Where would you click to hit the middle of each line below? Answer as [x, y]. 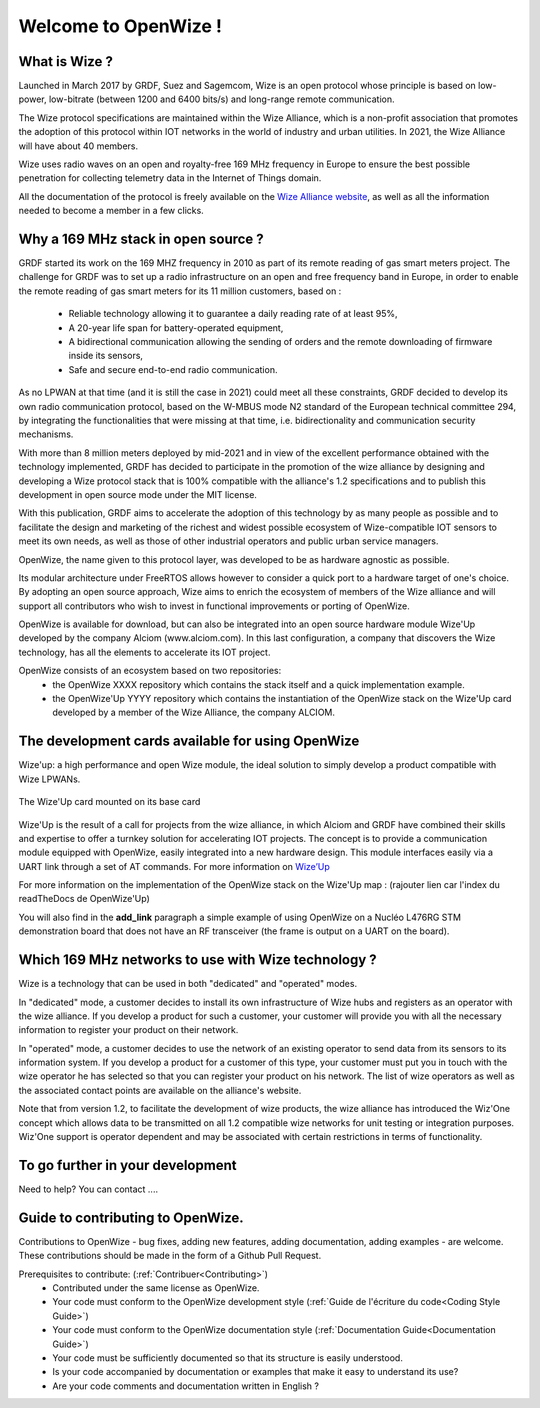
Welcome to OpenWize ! [120, 26]
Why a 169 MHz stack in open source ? [141, 239]
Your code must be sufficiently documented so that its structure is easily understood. [228, 1357]
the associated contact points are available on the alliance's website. [160, 1090]
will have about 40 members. [78, 146]
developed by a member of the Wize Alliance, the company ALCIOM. [193, 712]
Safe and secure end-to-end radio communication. [173, 369]
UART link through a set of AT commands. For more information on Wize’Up [174, 866]
